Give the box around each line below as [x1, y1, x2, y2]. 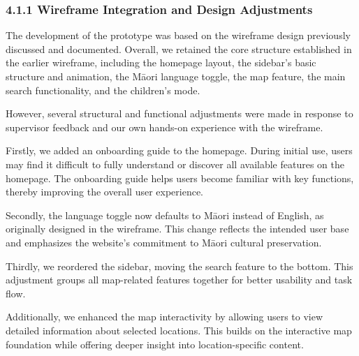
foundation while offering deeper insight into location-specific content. [6, 336, 304, 351]
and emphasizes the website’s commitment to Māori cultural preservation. [6, 235, 322, 249]
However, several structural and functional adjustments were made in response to [6, 106, 353, 121]
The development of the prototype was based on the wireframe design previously [6, 28, 351, 43]
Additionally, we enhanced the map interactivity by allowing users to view [6, 309, 323, 324]
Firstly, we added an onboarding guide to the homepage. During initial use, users [6, 143, 353, 158]
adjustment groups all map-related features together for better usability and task [6, 272, 353, 287]
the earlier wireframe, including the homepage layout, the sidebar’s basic [6, 55, 316, 70]
